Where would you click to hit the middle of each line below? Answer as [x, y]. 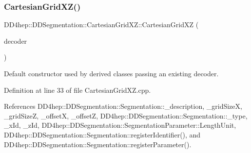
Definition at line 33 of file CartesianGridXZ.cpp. [77, 90]
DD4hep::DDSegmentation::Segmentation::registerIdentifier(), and [102, 134]
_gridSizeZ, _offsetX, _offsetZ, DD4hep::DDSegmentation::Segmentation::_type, [126, 115]
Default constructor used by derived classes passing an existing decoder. [111, 73]
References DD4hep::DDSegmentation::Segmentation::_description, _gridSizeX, [123, 106]
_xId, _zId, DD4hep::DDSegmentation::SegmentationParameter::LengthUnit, [120, 125]
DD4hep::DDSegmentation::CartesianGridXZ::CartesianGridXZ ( [101, 25]
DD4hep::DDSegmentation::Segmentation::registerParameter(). [98, 144]
